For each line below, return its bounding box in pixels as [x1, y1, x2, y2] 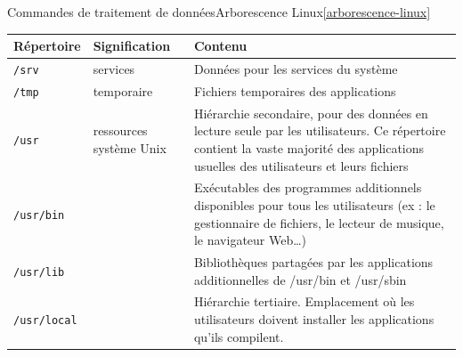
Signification [93, 37, 171, 55]
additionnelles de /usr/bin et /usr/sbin [193, 270, 407, 288]
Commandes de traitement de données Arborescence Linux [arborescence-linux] [7, 3, 431, 20]
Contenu [193, 37, 248, 55]
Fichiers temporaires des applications [193, 81, 396, 100]
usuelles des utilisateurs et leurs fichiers [193, 156, 409, 174]
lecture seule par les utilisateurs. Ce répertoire [193, 121, 446, 140]
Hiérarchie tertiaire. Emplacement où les [193, 292, 415, 311]
